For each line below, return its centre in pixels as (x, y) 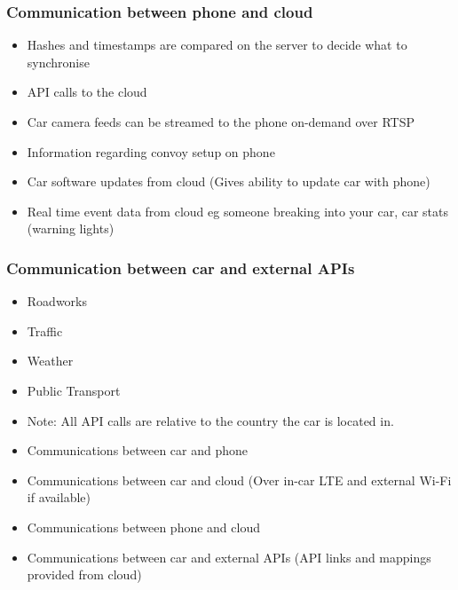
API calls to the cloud (87, 92)
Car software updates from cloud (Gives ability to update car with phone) (229, 181)
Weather (50, 361)
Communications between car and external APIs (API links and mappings (229, 557)
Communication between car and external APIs (181, 267)
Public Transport (74, 390)
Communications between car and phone (138, 450)
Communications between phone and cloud (143, 527)
